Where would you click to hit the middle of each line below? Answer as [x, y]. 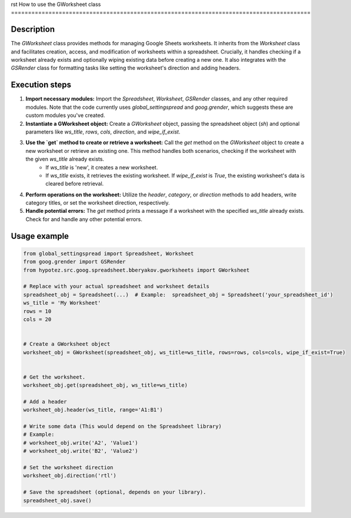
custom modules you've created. [65, 115]
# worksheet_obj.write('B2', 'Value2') [81, 451]
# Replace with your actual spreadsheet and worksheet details [116, 286]
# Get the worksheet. [54, 377]
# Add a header [45, 402]
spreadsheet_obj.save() [58, 500]
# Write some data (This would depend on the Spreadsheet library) [123, 427]
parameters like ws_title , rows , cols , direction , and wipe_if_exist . [103, 132]
